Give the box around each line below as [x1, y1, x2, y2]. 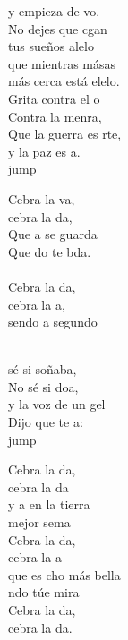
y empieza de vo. [8, 2, 100, 20]
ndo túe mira [8, 583, 80, 602]
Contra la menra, [8, 107, 102, 125]
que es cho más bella [8, 565, 121, 584]
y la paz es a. [8, 141, 81, 160]
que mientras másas [8, 54, 116, 73]
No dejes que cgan [8, 19, 107, 38]
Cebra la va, [8, 189, 75, 208]
